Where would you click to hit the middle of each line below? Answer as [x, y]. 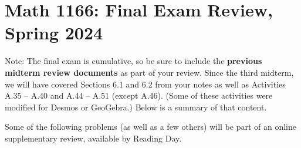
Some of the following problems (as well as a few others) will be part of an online [151, 127]
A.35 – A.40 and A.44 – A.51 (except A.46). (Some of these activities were [139, 95]
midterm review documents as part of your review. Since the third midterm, [149, 72]
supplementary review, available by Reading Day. [93, 138]
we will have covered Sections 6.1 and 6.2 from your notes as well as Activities [145, 84]
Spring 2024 [54, 33]
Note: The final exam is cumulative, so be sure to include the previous [133, 61]
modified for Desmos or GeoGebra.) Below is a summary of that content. [136, 107]
